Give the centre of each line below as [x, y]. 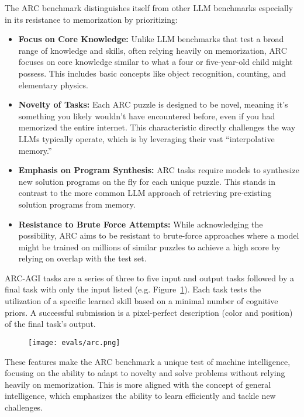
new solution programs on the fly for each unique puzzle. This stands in [147, 181]
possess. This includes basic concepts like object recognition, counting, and [152, 73]
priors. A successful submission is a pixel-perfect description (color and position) [149, 312]
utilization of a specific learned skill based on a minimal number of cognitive [141, 301]
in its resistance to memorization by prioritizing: [91, 19]
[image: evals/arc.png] [74, 342]
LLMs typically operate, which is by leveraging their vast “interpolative [146, 138]
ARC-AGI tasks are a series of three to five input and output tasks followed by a [150, 278]
